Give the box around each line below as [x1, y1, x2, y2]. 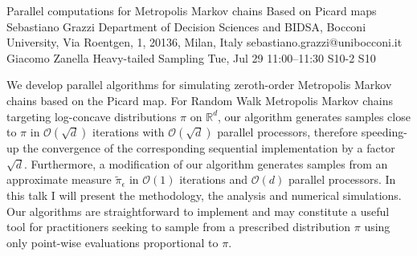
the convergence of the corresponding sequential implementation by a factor [22, 140, 395, 156]
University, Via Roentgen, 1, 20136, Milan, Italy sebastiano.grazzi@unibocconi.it [6, 34, 403, 51]
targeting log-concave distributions [6, 108, 177, 124]
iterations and [179, 171, 248, 188]
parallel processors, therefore [217, 124, 358, 140]
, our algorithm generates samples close [218, 108, 411, 124]
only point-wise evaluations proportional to [6, 234, 219, 250]
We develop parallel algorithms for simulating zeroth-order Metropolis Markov [6, 76, 392, 93]
